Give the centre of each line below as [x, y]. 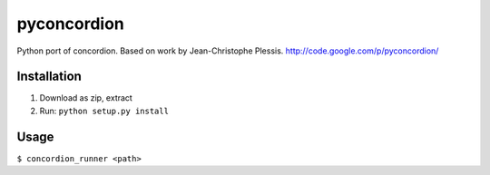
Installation [49, 77]
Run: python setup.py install [104, 111]
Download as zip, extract [86, 98]
